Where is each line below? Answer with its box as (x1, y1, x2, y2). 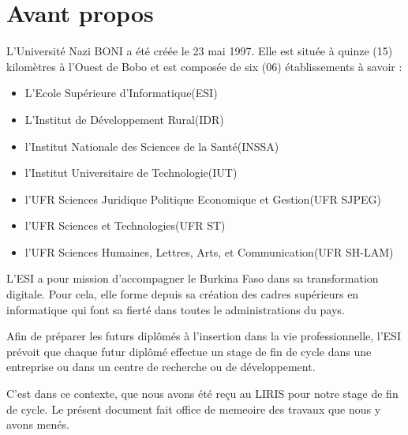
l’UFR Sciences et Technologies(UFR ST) (24, 217, 226, 234)
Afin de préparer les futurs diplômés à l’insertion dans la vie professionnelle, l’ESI (6, 328, 401, 344)
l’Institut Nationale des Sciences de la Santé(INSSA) (24, 137, 279, 154)
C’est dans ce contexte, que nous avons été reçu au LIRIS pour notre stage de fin (6, 385, 399, 402)
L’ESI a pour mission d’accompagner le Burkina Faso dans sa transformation (6, 270, 379, 287)
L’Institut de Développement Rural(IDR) (24, 111, 224, 127)
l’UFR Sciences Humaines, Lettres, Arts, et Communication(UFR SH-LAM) (24, 243, 394, 260)
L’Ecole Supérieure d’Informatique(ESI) (24, 84, 218, 101)
